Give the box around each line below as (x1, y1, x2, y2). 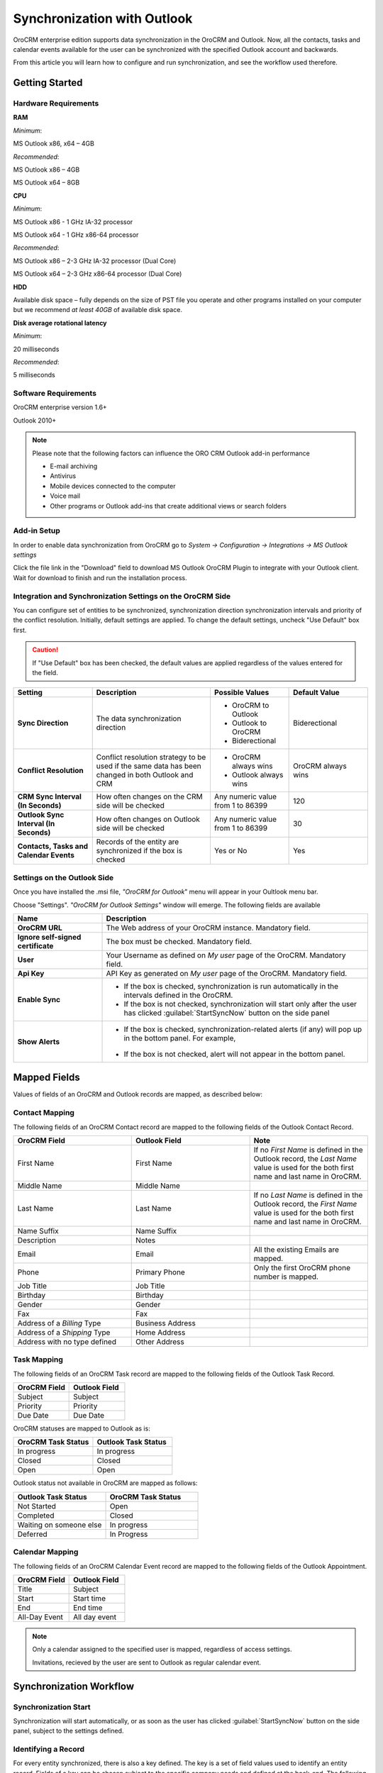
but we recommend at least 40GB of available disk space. (13, 306, 182, 314)
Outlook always (231, 770, 284, 780)
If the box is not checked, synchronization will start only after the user (123, 999, 357, 1008)
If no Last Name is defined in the (253, 1190, 363, 1200)
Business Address (135, 1318, 196, 1328)
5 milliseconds (13, 371, 56, 379)
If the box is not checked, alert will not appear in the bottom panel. (123, 1049, 345, 1059)
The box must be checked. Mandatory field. (106, 936, 252, 946)
